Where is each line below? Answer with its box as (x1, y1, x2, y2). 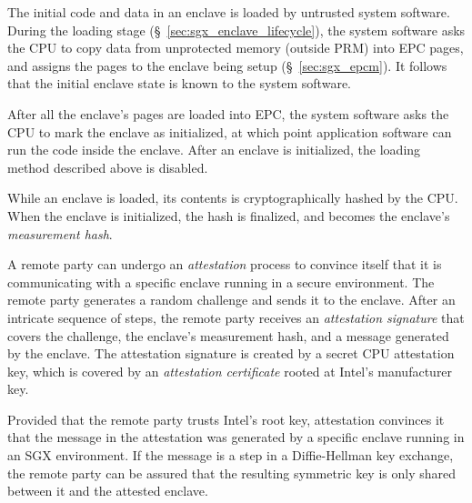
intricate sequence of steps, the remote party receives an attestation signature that (7, 307, 465, 327)
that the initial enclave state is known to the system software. (7, 74, 351, 93)
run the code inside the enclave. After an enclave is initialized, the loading (7, 140, 421, 159)
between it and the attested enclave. (7, 481, 208, 500)
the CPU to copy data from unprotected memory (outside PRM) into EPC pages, (7, 38, 464, 57)
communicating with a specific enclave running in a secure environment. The (7, 272, 435, 291)
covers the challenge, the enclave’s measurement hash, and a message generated (7, 326, 449, 345)
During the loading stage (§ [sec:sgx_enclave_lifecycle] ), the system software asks (7, 20, 466, 39)
